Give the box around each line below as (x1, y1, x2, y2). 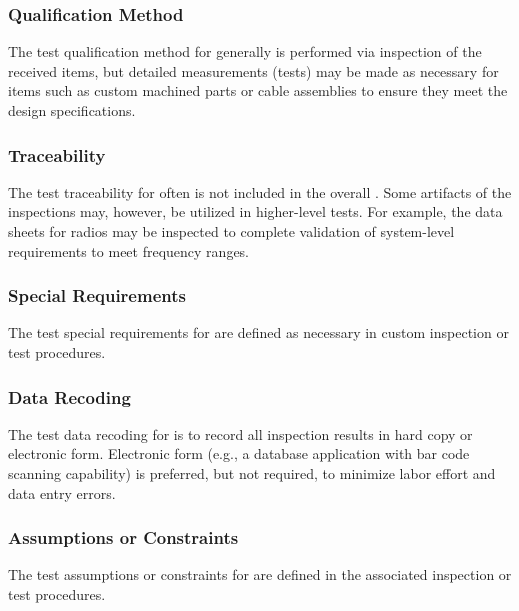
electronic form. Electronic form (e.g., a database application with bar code (8, 443, 470, 464)
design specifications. (8, 100, 136, 120)
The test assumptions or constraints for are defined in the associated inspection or (8, 564, 512, 585)
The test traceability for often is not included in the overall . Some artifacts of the (8, 181, 512, 202)
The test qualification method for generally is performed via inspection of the (8, 41, 482, 62)
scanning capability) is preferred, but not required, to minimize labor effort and (8, 463, 496, 483)
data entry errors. (8, 482, 116, 503)
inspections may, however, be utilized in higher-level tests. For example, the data (8, 201, 503, 222)
